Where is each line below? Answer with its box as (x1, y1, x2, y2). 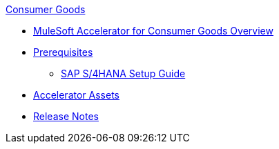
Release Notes (33, 110, 99, 122)
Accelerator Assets (33, 89, 119, 101)
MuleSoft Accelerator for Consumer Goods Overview (33, 25, 273, 37)
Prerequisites (33, 46, 93, 58)
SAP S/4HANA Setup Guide (61, 68, 186, 79)
